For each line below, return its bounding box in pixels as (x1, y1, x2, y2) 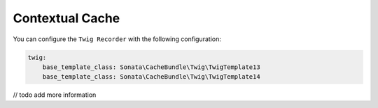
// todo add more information (13, 91, 97, 99)
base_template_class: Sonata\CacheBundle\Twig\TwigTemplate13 (42, 63, 260, 71)
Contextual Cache (13, 10, 120, 26)
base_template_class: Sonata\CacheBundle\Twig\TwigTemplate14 (42, 73, 260, 81)
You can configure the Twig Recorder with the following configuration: (13, 35, 222, 43)
